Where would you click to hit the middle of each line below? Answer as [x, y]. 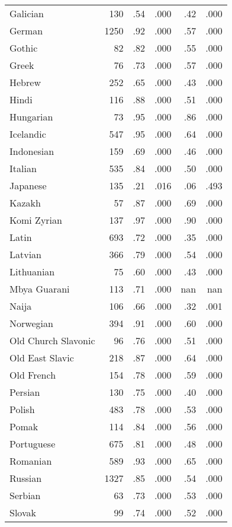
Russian [26, 478]
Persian [25, 392]
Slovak [23, 512]
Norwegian [31, 323]
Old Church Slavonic [52, 340]
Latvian [26, 254]
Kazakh [25, 203]
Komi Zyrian [36, 220]
